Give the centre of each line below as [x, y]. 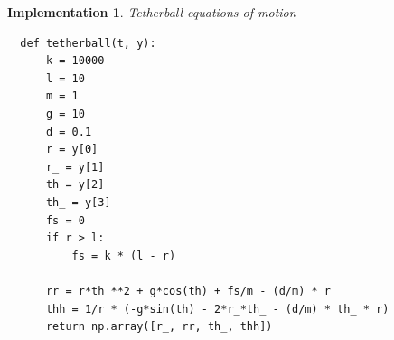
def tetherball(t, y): [88, 43]
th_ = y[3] [78, 202]
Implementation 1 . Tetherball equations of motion [152, 12]
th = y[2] [75, 185]
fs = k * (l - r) [124, 255]
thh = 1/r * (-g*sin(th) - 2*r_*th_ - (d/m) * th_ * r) [217, 309]
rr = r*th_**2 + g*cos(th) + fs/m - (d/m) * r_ [192, 291]
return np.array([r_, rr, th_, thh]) [159, 327]
